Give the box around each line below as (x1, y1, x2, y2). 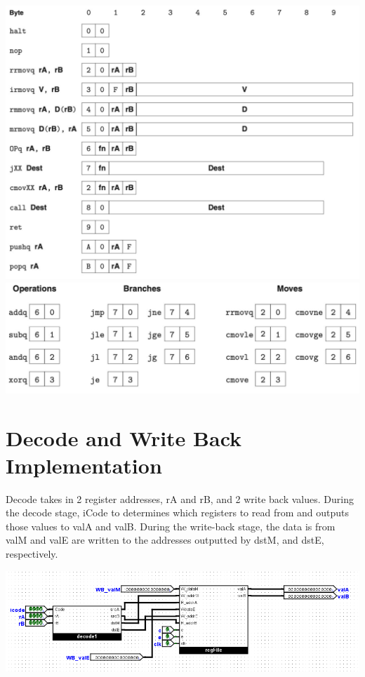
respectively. (6, 547, 58, 561)
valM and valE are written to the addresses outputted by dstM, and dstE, (6, 532, 324, 547)
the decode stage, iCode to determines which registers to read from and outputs (6, 505, 349, 520)
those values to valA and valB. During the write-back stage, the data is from (6, 518, 336, 533)
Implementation (6, 450, 162, 479)
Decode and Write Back (6, 423, 242, 452)
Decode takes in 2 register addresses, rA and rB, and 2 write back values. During (6, 491, 354, 506)
